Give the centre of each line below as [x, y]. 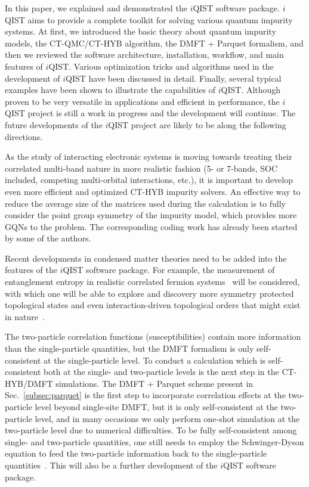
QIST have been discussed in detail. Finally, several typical [174, 78]
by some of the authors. [48, 238]
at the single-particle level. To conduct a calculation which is [155, 360]
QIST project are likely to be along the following [197, 124]
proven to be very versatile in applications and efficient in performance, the [142, 101]
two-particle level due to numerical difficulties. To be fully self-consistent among [151, 430]
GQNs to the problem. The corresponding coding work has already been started [151, 226]
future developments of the [54, 124]
